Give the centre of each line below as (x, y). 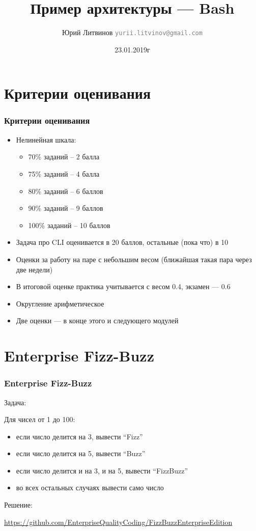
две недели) (34, 269)
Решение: (18, 505)
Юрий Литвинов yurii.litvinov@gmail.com (132, 32)
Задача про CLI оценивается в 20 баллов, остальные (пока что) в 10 (122, 242)
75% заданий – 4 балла (64, 173)
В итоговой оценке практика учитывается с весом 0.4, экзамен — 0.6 (123, 286)
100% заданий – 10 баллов (69, 225)
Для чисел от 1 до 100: (40, 419)
